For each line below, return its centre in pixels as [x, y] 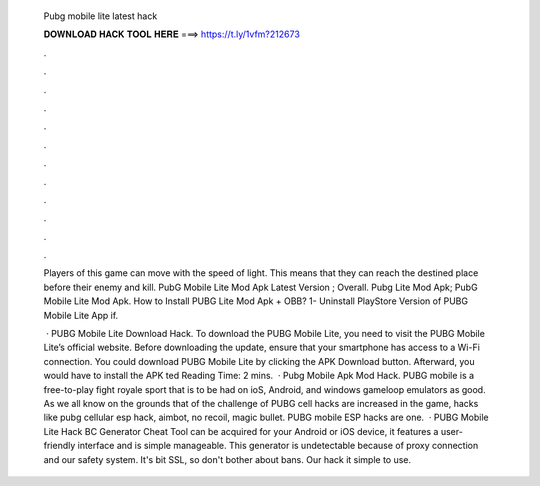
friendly [59, 446]
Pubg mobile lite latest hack [100, 16]
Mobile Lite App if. [81, 315]
